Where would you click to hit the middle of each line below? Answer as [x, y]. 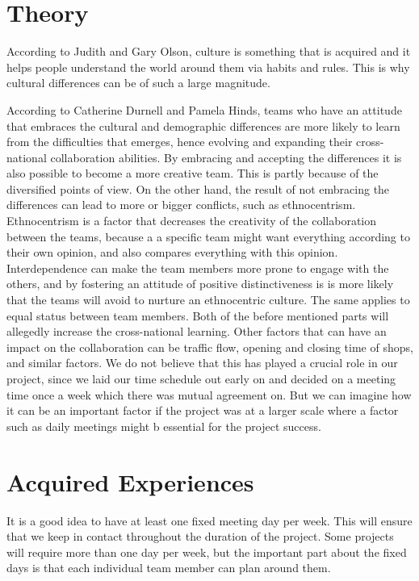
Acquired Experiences [130, 481]
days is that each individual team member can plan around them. [169, 568]
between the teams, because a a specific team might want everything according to [208, 236]
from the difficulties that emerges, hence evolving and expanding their [180, 142]
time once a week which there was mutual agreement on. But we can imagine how [209, 394]
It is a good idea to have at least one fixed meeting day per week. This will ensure [209, 520]
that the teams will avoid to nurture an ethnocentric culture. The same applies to [208, 300]
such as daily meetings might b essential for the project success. [164, 426]
